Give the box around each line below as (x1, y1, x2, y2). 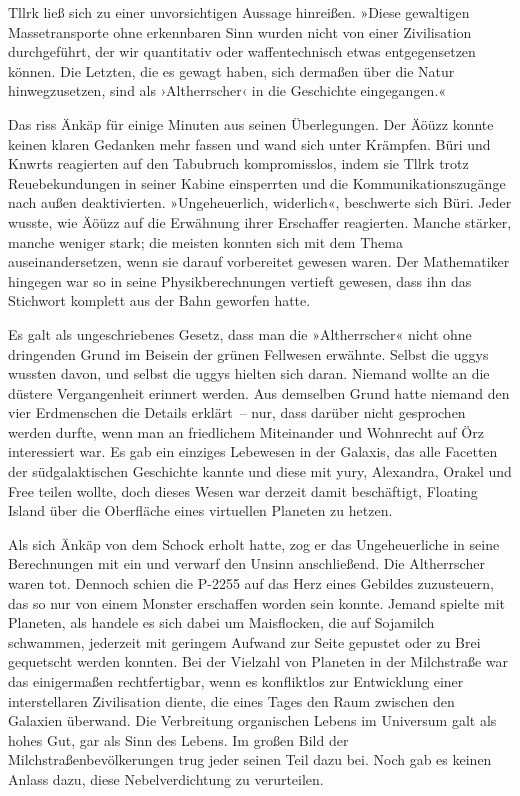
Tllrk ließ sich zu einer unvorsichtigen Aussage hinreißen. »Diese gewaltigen (8, 2, 470, 22)
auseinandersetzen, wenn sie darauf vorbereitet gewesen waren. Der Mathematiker (8, 251, 510, 272)
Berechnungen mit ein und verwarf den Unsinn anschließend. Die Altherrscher (8, 553, 485, 574)
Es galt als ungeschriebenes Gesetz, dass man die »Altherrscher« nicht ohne (8, 323, 472, 344)
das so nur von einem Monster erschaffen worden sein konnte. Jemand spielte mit (8, 592, 505, 613)
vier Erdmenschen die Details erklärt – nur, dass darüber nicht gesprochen (8, 402, 466, 423)
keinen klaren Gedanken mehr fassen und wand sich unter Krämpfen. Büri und (8, 133, 491, 154)
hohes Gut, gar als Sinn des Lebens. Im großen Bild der (8, 729, 349, 750)
